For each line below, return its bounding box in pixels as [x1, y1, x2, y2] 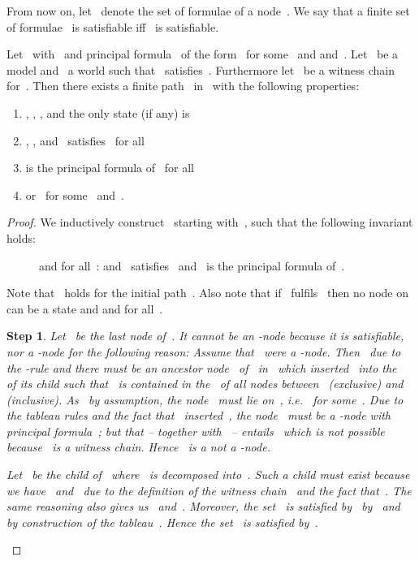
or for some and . [25, 186, 124, 203]
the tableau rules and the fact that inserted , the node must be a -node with [6, 407, 391, 424]
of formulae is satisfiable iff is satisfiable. [6, 18, 219, 35]
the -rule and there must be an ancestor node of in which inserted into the [6, 359, 397, 376]
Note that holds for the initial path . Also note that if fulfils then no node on [6, 284, 408, 301]
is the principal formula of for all [25, 159, 194, 176]
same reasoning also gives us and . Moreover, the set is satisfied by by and [6, 498, 400, 515]
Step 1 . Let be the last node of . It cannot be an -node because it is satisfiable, [6, 327, 404, 344]
